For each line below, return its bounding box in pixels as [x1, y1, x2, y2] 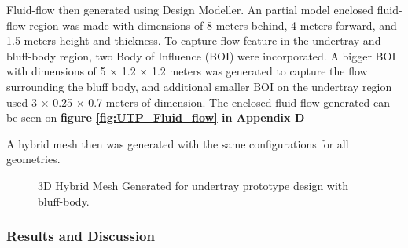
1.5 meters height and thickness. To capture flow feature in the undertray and [6, 32, 381, 49]
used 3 [6, 93, 37, 110]
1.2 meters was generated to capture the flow [151, 63, 368, 79]
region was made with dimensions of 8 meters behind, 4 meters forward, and [29, 16, 397, 33]
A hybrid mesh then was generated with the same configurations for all [6, 135, 349, 151]
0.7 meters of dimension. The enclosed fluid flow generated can [88, 93, 391, 110]
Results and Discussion [6, 226, 155, 246]
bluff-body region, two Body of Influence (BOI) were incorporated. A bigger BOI [6, 47, 396, 64]
